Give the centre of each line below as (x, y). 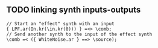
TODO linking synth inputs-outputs (74, 10)
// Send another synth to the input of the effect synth (79, 34)
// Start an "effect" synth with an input (60, 23)
